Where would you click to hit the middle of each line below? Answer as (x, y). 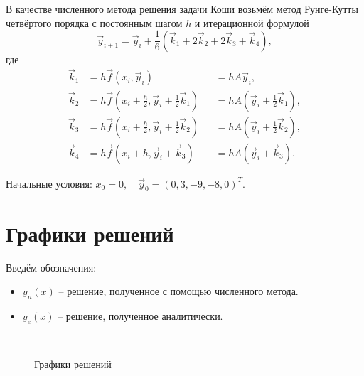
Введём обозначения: (51, 267)
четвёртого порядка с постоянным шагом (94, 22)
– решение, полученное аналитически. (140, 315)
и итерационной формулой (252, 22)
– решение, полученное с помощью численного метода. (178, 291)
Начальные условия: (49, 183)
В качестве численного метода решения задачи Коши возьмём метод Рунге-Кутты (182, 9)
